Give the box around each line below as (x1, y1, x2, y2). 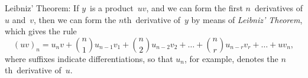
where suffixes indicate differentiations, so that (5, 52, 173, 64)
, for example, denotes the (184, 52, 278, 64)
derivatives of (254, 2, 303, 14)
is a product (89, 2, 134, 14)
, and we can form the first (146, 2, 243, 14)
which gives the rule (5, 25, 77, 37)
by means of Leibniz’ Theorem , (191, 13, 303, 25)
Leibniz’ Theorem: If (5, 2, 79, 14)
